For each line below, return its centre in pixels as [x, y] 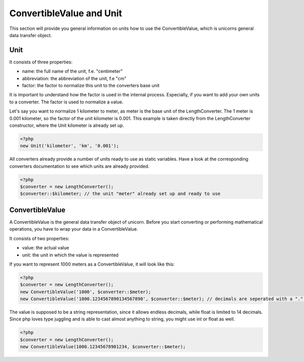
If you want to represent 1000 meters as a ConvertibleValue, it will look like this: [92, 264]
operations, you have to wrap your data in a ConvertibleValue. [74, 229]
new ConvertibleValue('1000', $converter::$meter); [86, 292]
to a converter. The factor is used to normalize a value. [66, 102]
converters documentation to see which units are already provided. [79, 166]
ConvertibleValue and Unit [66, 13]
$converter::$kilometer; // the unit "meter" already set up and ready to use [120, 194]
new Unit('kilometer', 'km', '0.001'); [69, 146]
